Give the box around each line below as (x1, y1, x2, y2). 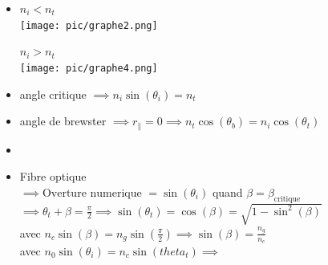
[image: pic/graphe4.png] (19, 62, 158, 74)
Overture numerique (42, 187, 142, 199)
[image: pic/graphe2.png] (19, 19, 158, 31)
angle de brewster (19, 112, 107, 129)
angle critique (19, 85, 87, 102)
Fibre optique (19, 168, 87, 185)
